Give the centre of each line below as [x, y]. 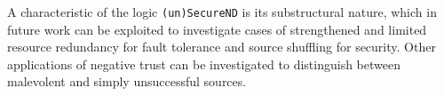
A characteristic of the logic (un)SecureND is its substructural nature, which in [222, 12]
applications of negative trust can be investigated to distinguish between [204, 64]
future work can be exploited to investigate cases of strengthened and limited [217, 29]
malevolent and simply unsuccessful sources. [127, 81]
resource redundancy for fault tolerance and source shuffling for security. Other [222, 47]
